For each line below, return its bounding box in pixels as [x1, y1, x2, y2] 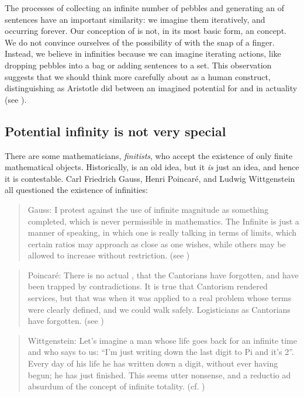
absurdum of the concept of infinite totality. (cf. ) [27, 380, 205, 392]
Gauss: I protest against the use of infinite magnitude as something [27, 203, 269, 215]
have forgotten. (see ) [27, 315, 104, 327]
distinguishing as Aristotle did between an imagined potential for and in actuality [5, 82, 298, 94]
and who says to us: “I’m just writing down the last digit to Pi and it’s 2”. [27, 346, 294, 358]
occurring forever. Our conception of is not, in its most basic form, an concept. [5, 25, 286, 37]
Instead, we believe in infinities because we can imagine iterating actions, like [5, 47, 281, 60]
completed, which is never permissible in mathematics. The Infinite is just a [27, 215, 299, 227]
